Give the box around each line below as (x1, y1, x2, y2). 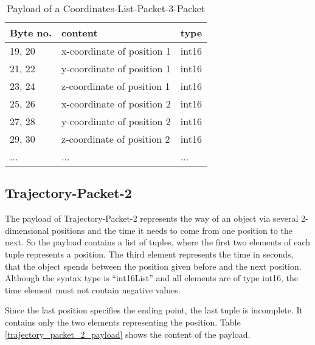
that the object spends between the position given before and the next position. (5, 259, 302, 272)
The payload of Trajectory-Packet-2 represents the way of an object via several (5, 212, 299, 225)
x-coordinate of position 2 (61, 97, 171, 111)
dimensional (5, 224, 49, 236)
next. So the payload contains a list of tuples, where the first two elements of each (5, 236, 311, 248)
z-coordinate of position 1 (61, 79, 170, 93)
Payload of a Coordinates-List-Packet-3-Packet (7, 1, 206, 15)
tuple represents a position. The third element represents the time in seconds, (5, 247, 294, 260)
